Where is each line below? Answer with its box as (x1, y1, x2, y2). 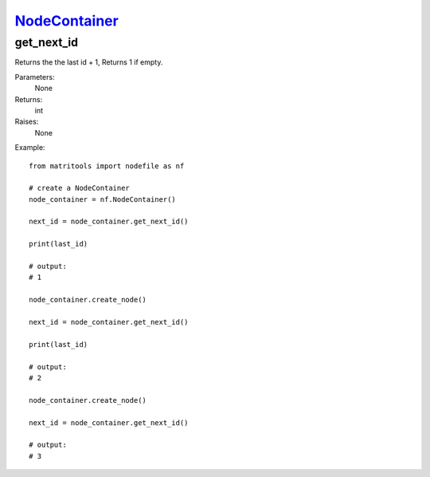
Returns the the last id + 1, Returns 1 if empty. (14, 57, 163, 67)
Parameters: (14, 72, 55, 81)
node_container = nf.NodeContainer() (29, 195, 177, 203)
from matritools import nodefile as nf (29, 161, 185, 171)
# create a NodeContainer (29, 183, 131, 193)
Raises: (14, 116, 39, 127)
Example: (14, 143, 45, 152)
